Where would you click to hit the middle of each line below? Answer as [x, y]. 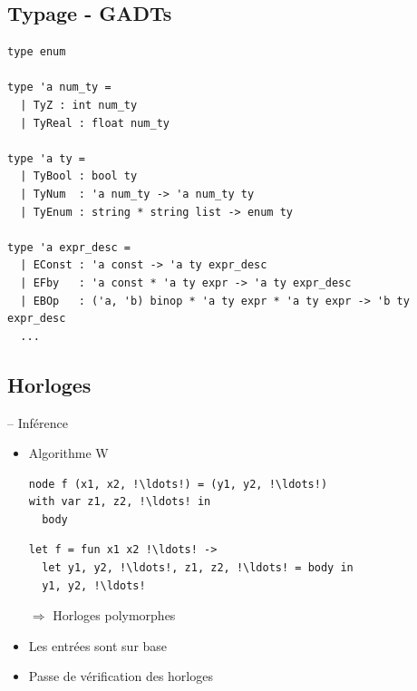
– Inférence [38, 422]
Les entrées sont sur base [98, 645]
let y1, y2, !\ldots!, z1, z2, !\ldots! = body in [198, 568]
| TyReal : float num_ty [95, 123]
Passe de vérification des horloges [121, 676]
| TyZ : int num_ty [79, 105]
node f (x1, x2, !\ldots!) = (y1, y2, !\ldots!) [178, 484]
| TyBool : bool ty [79, 176]
